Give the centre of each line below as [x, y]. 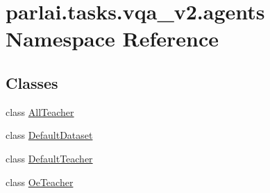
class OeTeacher [40, 182]
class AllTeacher [40, 111]
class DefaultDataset [49, 135]
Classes [32, 82]
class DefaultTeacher [49, 158]
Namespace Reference [112, 39]
